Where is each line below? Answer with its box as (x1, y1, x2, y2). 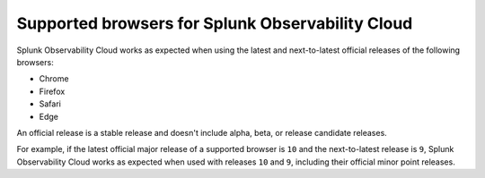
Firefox (39, 86, 66, 97)
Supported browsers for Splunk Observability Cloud (16, 13, 413, 33)
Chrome (39, 73, 69, 84)
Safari (39, 98, 62, 109)
